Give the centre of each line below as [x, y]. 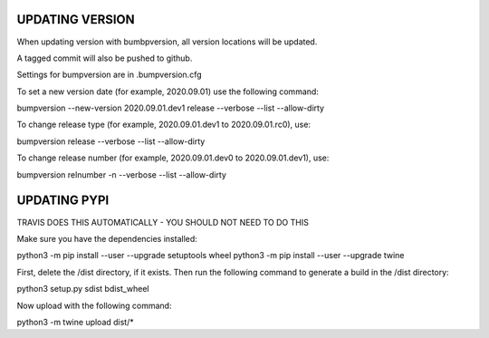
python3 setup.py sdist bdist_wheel [83, 289]
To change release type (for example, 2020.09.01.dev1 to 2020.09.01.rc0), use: [164, 125]
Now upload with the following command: [94, 305]
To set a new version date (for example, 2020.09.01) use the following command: [168, 92]
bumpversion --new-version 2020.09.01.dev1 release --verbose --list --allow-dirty [171, 108]
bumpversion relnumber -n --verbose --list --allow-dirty [121, 174]
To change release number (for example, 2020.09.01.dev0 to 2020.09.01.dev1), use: [173, 158]
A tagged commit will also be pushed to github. [105, 58]
